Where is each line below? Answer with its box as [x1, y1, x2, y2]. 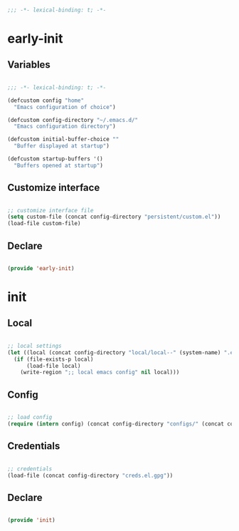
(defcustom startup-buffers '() [7, 155, 103, 163]
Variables [7, 58, 51, 71]
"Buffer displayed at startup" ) [14, 143, 110, 150]
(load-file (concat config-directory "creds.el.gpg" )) [7, 472, 174, 479]
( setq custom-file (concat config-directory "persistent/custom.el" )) [7, 213, 221, 221]
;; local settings [7, 342, 62, 349]
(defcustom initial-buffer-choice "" [7, 136, 119, 143]
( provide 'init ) [7, 517, 55, 524]
